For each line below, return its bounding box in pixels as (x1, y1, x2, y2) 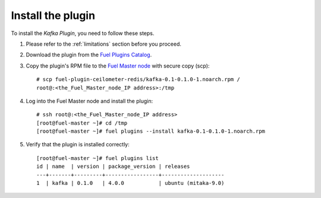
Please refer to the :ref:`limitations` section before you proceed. (26, 40, 181, 47)
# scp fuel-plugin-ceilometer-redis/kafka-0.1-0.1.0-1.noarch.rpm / (36, 76, 240, 83)
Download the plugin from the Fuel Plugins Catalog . (26, 51, 152, 59)
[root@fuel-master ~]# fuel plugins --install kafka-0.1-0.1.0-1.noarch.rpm (36, 128, 266, 135)
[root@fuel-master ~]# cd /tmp (36, 119, 128, 126)
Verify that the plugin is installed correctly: (26, 141, 130, 148)
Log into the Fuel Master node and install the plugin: (26, 97, 153, 104)
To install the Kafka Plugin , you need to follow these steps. (11, 30, 155, 37)
